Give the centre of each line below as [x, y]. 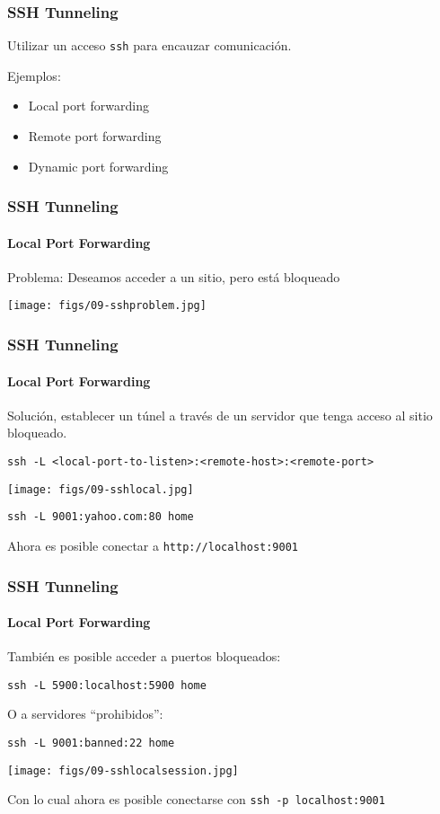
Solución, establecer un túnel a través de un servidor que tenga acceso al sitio [220, 415]
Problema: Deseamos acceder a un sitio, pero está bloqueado [174, 276]
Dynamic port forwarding [98, 166]
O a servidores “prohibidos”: [85, 714]
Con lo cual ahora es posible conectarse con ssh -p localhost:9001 [196, 799]
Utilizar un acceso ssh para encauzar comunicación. [150, 45]
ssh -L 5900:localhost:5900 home [107, 685]
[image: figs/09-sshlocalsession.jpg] [123, 770]
